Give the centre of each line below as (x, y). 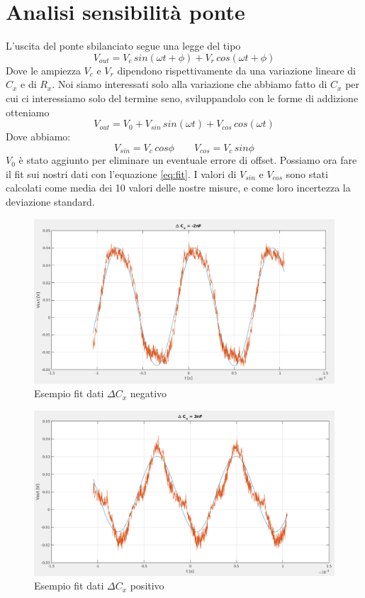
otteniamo (28, 112)
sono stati (307, 173)
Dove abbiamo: (38, 137)
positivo (147, 586)
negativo (148, 393)
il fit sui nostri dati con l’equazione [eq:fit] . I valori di (121, 173)
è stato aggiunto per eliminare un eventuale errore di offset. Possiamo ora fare (188, 160)
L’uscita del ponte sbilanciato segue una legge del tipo (123, 46)
